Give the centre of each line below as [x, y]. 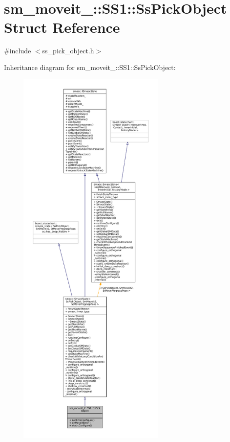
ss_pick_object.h [68, 51]
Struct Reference [62, 27]
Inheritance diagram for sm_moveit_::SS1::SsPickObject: [90, 67]
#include [18, 51]
